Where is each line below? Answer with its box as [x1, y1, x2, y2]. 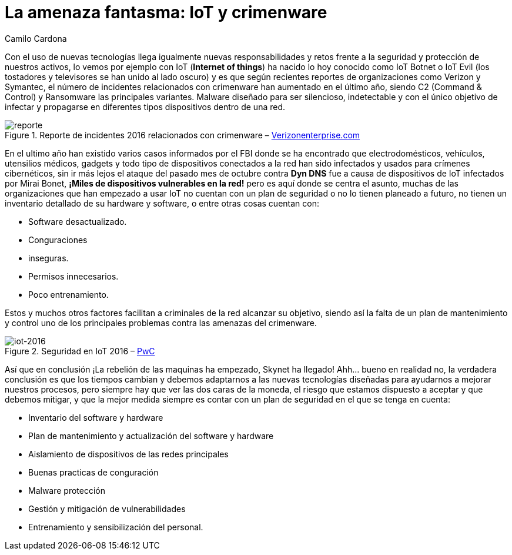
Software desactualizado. [28, 216, 127, 227]
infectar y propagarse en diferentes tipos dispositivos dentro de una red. [5, 101, 286, 112]
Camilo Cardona [5, 33, 67, 44]
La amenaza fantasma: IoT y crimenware [5, 2, 327, 22]
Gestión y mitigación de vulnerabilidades [28, 503, 186, 514]
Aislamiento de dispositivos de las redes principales [28, 448, 229, 459]
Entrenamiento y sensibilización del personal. [28, 521, 203, 532]
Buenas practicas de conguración [28, 467, 159, 477]
